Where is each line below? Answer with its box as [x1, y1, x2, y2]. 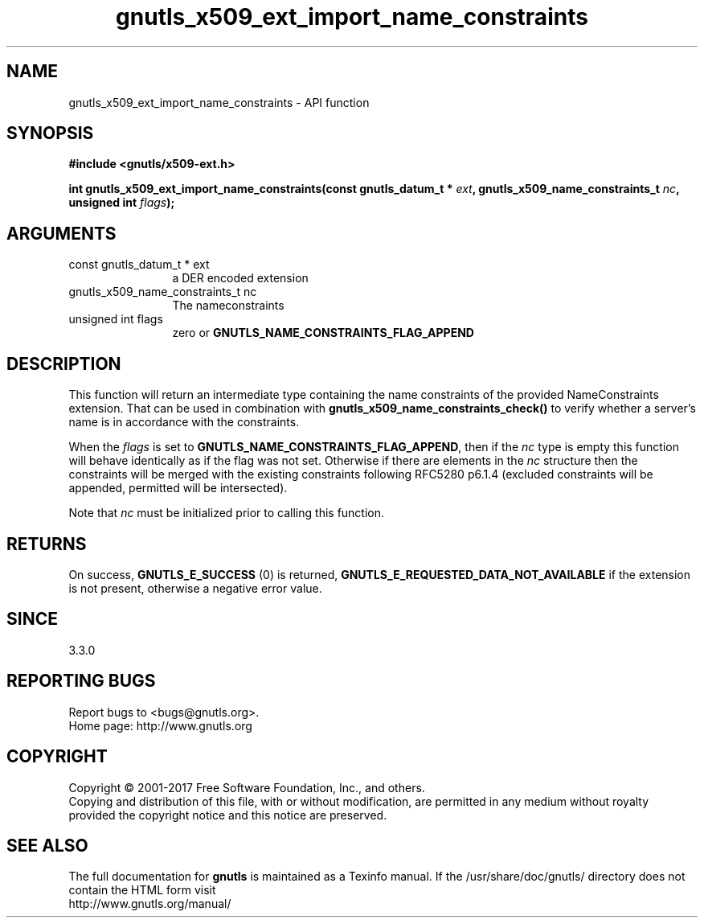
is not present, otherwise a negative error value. [68, 581, 322, 595]
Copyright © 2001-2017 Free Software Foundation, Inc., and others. [68, 780, 425, 795]
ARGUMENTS [6, 223, 117, 244]
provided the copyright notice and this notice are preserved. [68, 807, 387, 822]
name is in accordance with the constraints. [68, 415, 300, 429]
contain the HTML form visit [68, 883, 216, 897]
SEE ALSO [6, 835, 88, 856]
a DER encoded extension [172, 271, 309, 285]
